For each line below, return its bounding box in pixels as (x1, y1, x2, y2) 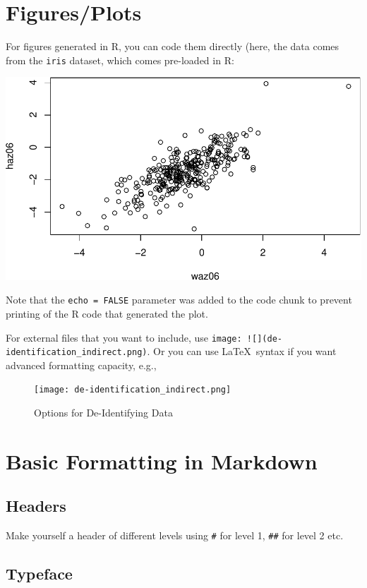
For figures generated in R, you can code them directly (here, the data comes (6, 39, 339, 54)
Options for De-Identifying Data (34, 405, 173, 420)
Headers (6, 495, 66, 517)
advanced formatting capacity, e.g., (6, 357, 157, 372)
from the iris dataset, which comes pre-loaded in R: (6, 52, 234, 67)
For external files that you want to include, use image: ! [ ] (6, 330, 263, 344)
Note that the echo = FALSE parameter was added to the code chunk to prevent (6, 292, 352, 307)
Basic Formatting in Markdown (6, 446, 318, 475)
